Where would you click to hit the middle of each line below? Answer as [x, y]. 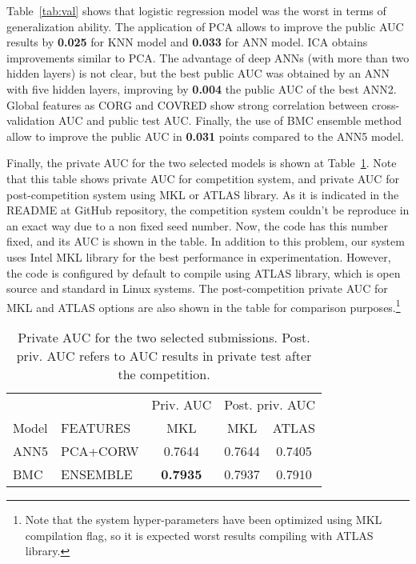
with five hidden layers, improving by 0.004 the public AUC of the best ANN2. [202, 88]
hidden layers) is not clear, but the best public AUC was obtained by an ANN [198, 73]
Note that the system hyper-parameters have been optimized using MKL [204, 519]
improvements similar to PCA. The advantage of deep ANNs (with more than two [208, 57]
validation [31, 120]
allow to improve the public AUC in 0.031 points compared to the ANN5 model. [205, 136]
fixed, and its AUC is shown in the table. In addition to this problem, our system [206, 241]
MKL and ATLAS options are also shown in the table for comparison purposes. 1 [204, 306]
